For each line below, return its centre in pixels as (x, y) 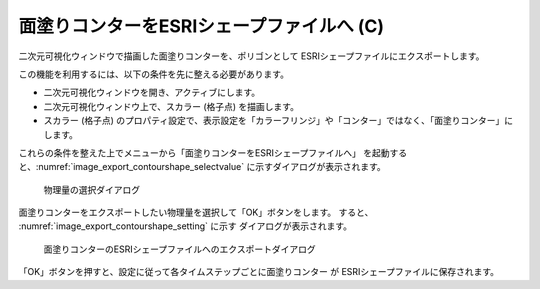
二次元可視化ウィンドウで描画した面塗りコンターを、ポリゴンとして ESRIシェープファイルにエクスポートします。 (251, 56)
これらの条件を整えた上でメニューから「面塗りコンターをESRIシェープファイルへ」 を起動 (204, 152)
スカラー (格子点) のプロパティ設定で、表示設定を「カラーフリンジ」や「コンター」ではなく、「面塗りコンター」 (274, 121)
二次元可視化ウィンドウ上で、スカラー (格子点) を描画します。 (171, 106)
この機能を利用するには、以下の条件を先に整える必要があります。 (154, 74)
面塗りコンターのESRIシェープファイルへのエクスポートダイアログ (179, 249)
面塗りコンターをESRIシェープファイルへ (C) (201, 26)
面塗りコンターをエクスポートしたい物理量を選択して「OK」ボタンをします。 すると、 (196, 212)
